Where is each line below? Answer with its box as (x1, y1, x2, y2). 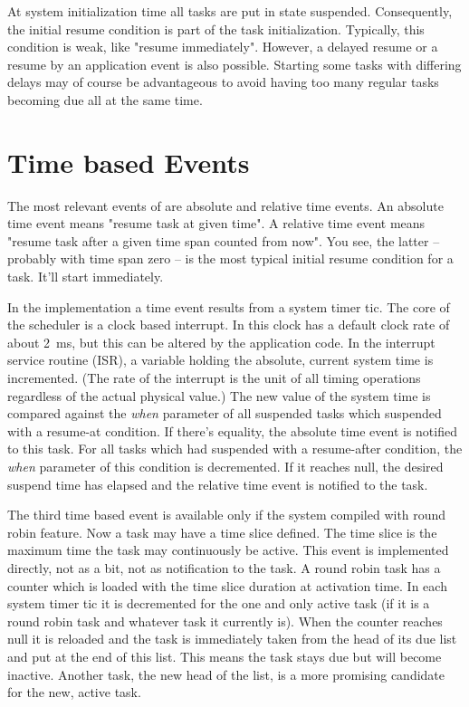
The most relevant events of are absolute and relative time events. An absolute (7, 196, 444, 215)
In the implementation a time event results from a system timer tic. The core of (7, 297, 450, 316)
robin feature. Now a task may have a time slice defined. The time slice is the (7, 522, 437, 541)
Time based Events (7, 143, 250, 180)
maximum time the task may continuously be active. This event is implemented (7, 540, 449, 559)
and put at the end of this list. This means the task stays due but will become (7, 646, 442, 665)
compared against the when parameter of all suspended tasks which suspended (7, 404, 442, 423)
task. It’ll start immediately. (7, 267, 164, 286)
